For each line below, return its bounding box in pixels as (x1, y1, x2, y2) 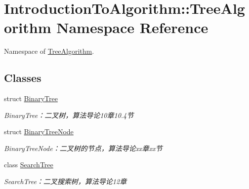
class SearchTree (4, 159, 53, 170)
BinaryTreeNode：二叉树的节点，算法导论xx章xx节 (4, 143, 163, 153)
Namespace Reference (56, 17, 208, 38)
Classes (4, 70, 41, 85)
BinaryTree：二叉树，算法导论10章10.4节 (4, 110, 134, 120)
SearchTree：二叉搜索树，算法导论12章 (4, 176, 127, 187)
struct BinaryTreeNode (4, 126, 74, 137)
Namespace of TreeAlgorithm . (4, 46, 94, 56)
